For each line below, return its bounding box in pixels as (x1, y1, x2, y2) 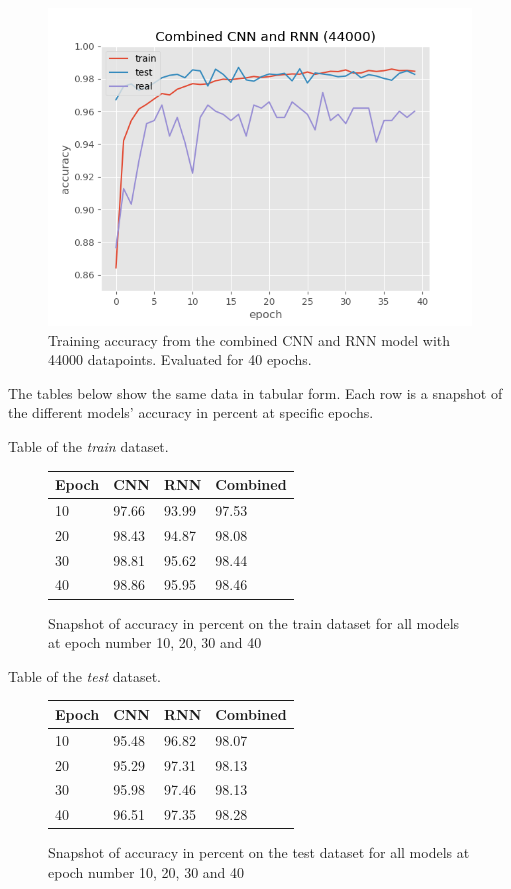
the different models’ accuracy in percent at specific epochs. (8, 402, 374, 423)
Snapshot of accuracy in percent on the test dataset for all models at (48, 842, 470, 863)
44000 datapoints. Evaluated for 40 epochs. (48, 349, 312, 370)
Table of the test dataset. (8, 665, 161, 686)
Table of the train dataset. (8, 435, 169, 456)
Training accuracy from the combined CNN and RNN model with (48, 329, 451, 350)
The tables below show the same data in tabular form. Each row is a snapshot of (8, 382, 503, 403)
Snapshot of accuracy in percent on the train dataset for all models (48, 612, 460, 633)
